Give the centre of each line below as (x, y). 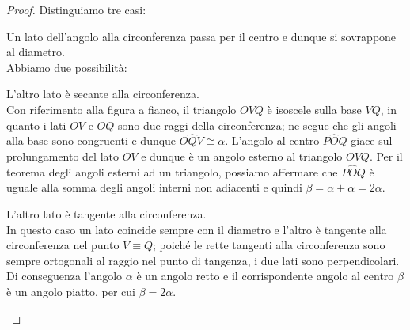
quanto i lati (36, 125)
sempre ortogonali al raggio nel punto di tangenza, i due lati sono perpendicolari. (203, 260)
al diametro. (36, 52)
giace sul (372, 140)
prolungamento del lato (63, 156)
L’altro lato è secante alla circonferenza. (103, 94)
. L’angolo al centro (272, 140)
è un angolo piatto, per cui (71, 291)
